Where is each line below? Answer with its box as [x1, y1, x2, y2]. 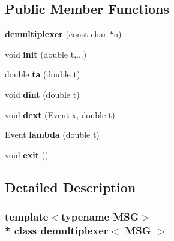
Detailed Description [5, 177, 136, 196]
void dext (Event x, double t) [5, 108, 115, 120]
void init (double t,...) [5, 47, 87, 60]
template [5, 209, 49, 224]
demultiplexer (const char [5, 28, 107, 40]
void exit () [5, 148, 49, 161]
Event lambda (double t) [5, 128, 100, 141]
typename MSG [61, 209, 139, 224]
